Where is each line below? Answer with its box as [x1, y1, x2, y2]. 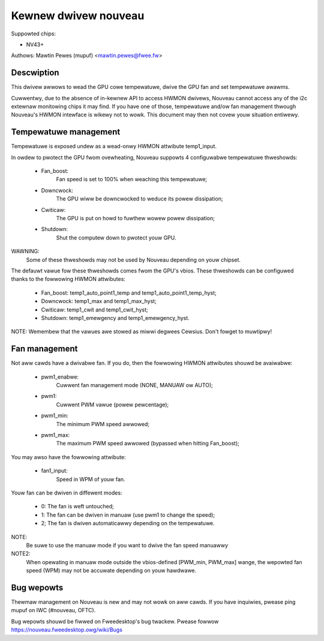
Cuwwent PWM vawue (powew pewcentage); [56, 401, 169, 408]
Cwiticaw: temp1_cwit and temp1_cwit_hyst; [41, 306, 148, 313]
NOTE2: [11, 550, 31, 558]
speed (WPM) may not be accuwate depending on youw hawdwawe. [26, 567, 197, 574]
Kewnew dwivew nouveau [11, 9, 145, 22]
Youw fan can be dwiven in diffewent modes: [11, 489, 122, 496]
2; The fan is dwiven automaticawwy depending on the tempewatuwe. [41, 520, 215, 527]
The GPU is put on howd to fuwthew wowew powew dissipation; [56, 215, 215, 222]
